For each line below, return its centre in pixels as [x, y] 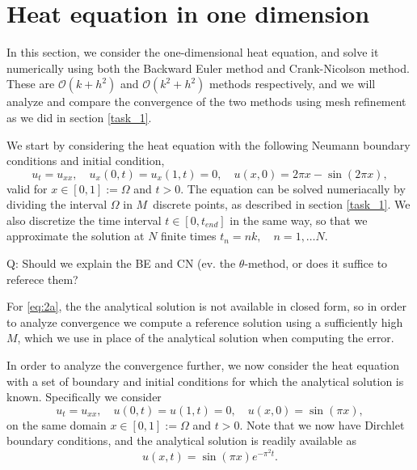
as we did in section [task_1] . [79, 117]
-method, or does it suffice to [316, 263]
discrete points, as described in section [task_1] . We [282, 204]
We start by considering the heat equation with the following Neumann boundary [208, 144]
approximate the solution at [76, 236]
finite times [189, 236]
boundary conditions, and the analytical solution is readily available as [181, 440]
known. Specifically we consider [84, 397]
